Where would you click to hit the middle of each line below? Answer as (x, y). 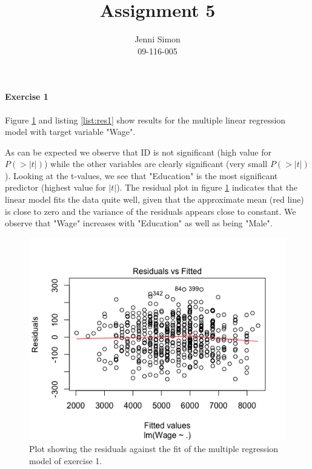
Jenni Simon (158, 39)
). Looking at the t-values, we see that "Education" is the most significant (141, 175)
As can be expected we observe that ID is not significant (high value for (138, 152)
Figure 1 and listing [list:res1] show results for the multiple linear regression (145, 120)
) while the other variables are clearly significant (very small (156, 164)
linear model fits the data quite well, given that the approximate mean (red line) (154, 199)
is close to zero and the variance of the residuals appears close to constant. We (151, 211)
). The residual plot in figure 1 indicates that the (207, 187)
